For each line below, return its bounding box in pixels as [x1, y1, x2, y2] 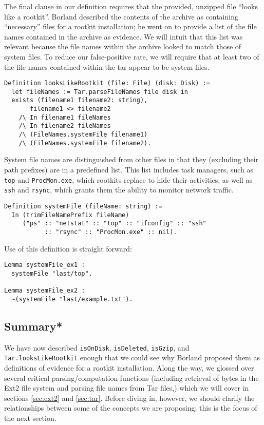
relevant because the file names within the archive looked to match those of [4, 41, 241, 52]
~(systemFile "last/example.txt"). [11, 295, 133, 303]
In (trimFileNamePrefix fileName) [11, 211, 129, 219]
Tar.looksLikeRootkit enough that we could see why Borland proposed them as [4, 352, 260, 363]
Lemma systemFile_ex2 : [4, 287, 85, 295]
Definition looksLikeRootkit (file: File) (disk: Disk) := [4, 80, 210, 87]
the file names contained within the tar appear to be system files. [4, 61, 210, 72]
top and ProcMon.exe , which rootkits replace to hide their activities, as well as [4, 174, 252, 185]
